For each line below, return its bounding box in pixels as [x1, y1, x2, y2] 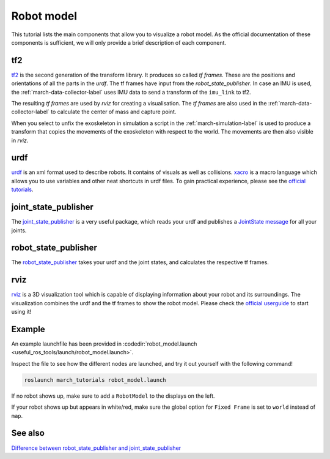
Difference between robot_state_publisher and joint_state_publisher [11, 444, 182, 452]
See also [11, 428, 45, 438]
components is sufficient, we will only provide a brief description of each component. [11, 39, 226, 46]
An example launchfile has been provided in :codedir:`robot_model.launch [11, 340, 197, 347]
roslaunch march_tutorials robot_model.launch [24, 376, 166, 383]
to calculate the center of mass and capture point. [51, 108, 177, 116]
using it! [11, 308, 32, 316]
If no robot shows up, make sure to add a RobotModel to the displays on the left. [11, 392, 215, 400]
